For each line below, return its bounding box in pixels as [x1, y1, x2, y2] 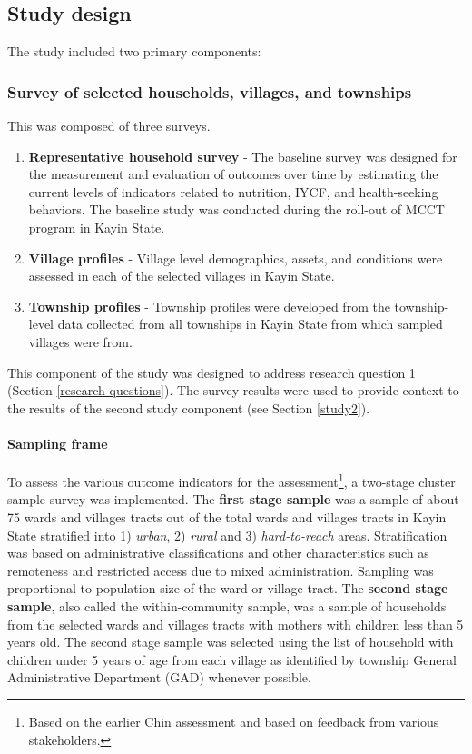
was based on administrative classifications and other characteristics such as [7, 543, 429, 562]
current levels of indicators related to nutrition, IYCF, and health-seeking [28, 182, 438, 201]
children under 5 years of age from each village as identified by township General [7, 650, 457, 669]
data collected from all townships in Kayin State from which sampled [57, 314, 443, 333]
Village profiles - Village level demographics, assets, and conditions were [28, 248, 443, 267]
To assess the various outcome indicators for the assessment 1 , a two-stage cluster [7, 470, 456, 491]
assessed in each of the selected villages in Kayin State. [28, 266, 335, 285]
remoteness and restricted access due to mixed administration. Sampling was [7, 561, 434, 580]
